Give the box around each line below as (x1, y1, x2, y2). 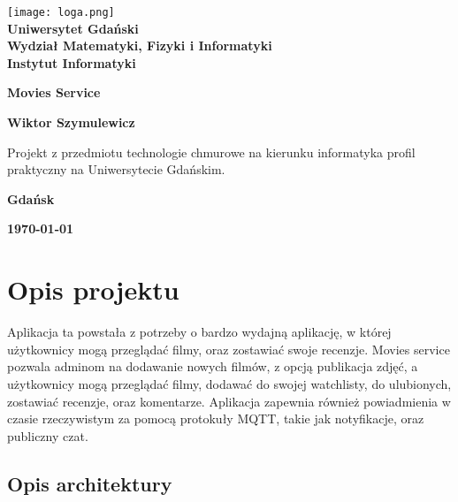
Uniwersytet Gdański (7, 19, 139, 37)
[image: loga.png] (7, 6, 115, 19)
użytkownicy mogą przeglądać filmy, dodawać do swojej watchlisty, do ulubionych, (7, 374, 452, 392)
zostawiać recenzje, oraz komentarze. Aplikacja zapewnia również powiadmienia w (7, 392, 451, 410)
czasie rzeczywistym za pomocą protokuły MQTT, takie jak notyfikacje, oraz (7, 409, 424, 428)
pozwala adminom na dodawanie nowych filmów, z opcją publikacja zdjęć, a (7, 357, 418, 376)
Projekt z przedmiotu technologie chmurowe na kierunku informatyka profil (7, 142, 416, 161)
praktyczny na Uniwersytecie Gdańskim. (7, 160, 225, 179)
